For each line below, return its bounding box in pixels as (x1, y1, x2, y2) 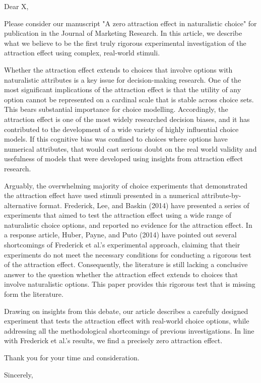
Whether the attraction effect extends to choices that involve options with (4, 64, 233, 75)
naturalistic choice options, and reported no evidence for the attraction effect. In (4, 219, 252, 230)
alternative (4, 200, 37, 210)
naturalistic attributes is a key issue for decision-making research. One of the (4, 74, 241, 85)
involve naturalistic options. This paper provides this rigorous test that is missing (4, 279, 255, 289)
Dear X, (4, 1, 29, 11)
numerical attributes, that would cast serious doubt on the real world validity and (4, 143, 257, 154)
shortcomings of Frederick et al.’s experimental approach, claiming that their (4, 239, 240, 250)
